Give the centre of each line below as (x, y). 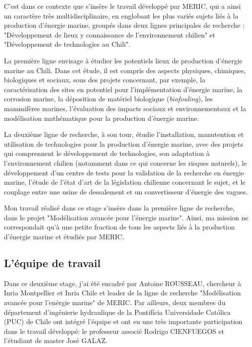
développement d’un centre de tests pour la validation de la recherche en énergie (124, 172)
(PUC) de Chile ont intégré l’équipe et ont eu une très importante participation (123, 321)
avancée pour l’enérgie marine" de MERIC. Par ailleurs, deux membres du (115, 302)
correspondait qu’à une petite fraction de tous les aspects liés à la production (119, 227)
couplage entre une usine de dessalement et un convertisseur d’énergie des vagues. (126, 191)
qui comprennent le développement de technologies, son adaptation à (107, 153)
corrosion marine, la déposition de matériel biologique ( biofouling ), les (108, 99)
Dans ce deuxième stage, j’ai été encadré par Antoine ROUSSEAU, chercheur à (123, 283)
